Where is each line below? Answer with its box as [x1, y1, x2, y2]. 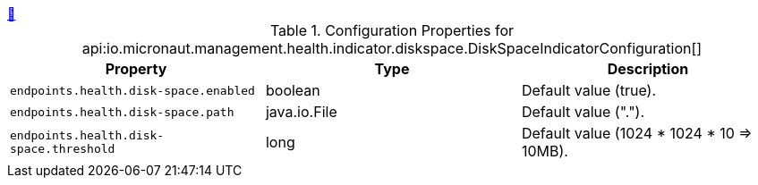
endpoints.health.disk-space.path [10, 105, 234, 119]
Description [607, 60, 689, 78]
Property [105, 60, 167, 78]
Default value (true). [521, 81, 657, 99]
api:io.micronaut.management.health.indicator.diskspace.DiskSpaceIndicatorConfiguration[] [81, 39, 703, 57]
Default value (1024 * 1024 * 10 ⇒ [521, 124, 753, 142]
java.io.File [265, 103, 337, 121]
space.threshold [10, 142, 115, 156]
